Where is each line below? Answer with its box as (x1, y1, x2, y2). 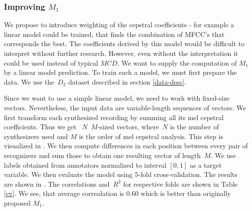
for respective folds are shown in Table (123, 178, 238, 189)
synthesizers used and (4, 131, 68, 141)
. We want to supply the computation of (117, 57, 237, 68)
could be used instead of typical (4, 57, 98, 68)
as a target (190, 159, 222, 170)
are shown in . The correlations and (4, 178, 110, 189)
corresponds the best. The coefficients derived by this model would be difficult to (4, 38, 245, 49)
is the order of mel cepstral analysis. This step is (79, 131, 223, 141)
